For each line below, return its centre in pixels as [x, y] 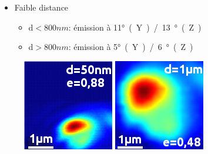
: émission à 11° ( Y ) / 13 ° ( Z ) [135, 27]
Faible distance [41, 7]
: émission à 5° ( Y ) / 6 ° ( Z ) [131, 47]
